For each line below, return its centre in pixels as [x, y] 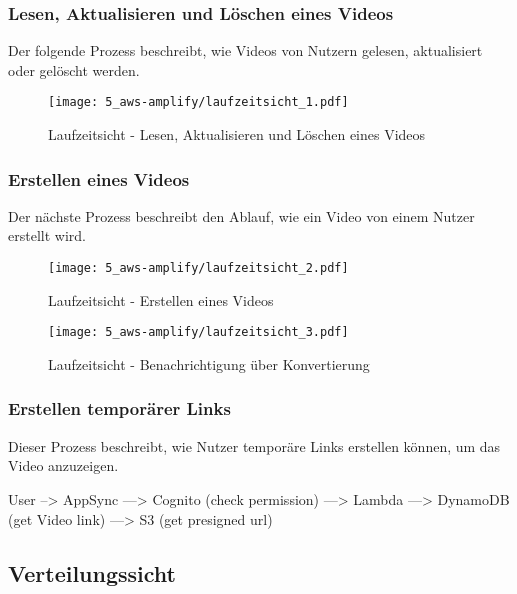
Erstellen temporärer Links [119, 408]
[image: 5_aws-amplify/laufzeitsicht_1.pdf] [198, 102]
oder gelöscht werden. [74, 69]
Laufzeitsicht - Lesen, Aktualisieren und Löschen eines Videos [237, 134]
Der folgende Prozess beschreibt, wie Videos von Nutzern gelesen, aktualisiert [245, 50]
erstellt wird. [47, 235]
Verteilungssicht [92, 572]
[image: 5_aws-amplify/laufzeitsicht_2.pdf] [198, 268]
